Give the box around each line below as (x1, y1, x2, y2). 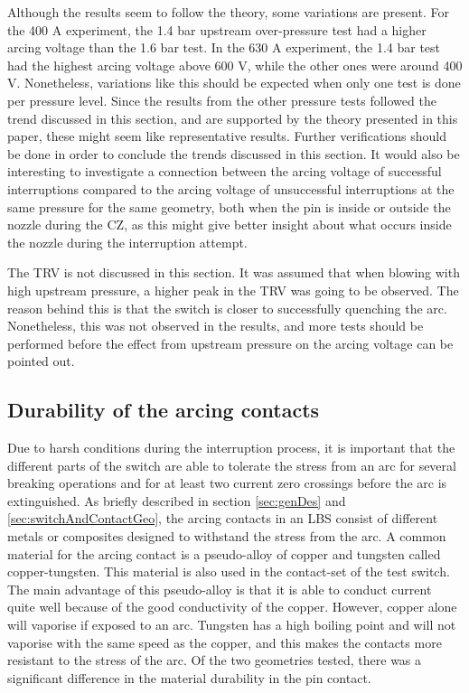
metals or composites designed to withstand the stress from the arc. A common (7, 527, 446, 546)
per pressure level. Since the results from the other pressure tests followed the (7, 90, 436, 109)
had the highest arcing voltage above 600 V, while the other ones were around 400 (7, 55, 463, 74)
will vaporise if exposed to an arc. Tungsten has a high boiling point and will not (7, 615, 456, 634)
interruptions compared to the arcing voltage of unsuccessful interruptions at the (7, 179, 455, 198)
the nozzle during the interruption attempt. (7, 232, 248, 251)
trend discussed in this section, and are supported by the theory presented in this (7, 108, 458, 127)
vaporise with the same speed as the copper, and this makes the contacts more (7, 632, 442, 651)
